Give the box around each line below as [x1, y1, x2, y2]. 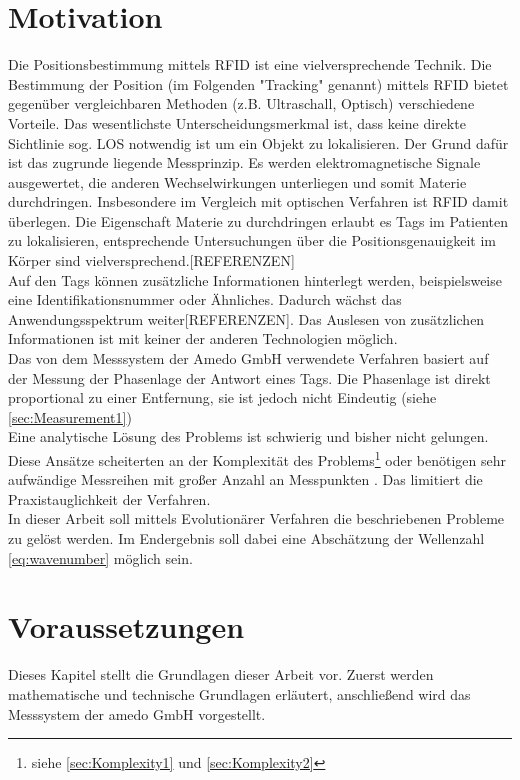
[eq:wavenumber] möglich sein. [8, 547, 193, 568]
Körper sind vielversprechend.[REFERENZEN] [8, 250, 295, 271]
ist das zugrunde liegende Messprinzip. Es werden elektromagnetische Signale [8, 152, 481, 173]
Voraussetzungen [8, 606, 245, 647]
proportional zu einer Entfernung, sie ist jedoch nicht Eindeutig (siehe [8, 387, 437, 408]
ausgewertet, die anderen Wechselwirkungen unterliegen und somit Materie [8, 171, 467, 192]
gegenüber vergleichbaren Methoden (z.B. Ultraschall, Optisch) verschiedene [8, 93, 475, 114]
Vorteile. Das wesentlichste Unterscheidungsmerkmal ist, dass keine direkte [8, 112, 466, 133]
